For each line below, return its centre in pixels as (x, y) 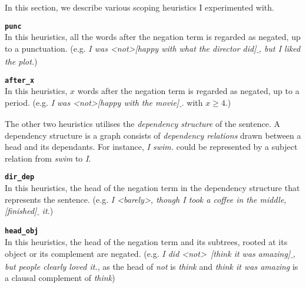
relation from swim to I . (48, 158)
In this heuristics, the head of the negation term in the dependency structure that (152, 187)
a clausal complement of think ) (60, 278)
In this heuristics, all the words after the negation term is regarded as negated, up (153, 37)
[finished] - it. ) (29, 211)
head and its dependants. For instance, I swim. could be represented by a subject (151, 147)
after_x (20, 80)
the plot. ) (21, 61)
